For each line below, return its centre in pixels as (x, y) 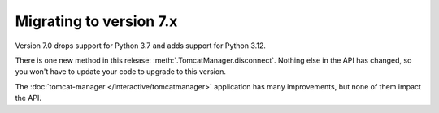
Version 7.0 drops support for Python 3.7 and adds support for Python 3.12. (140, 46)
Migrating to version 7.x (96, 21)
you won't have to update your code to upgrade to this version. (121, 72)
